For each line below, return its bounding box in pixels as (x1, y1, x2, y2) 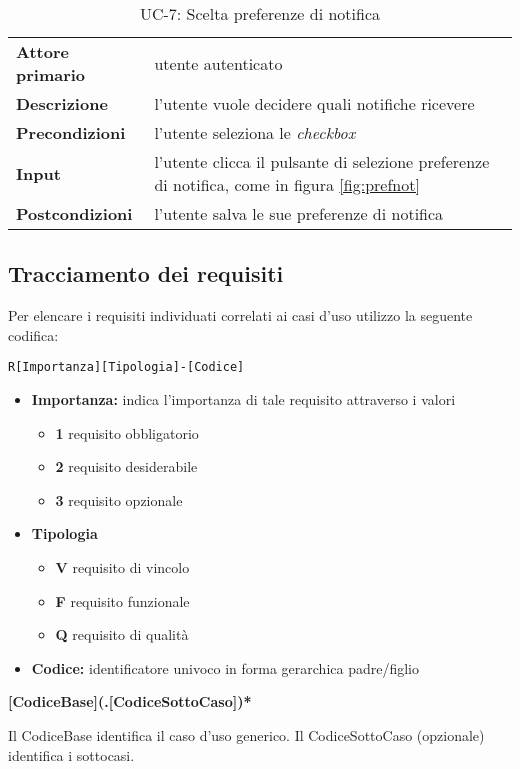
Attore (16, 40, 69, 63)
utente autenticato (154, 51, 283, 75)
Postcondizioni (16, 202, 133, 225)
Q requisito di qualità (55, 624, 189, 645)
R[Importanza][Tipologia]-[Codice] (8, 360, 245, 375)
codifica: (8, 324, 59, 345)
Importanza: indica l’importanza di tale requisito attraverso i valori (31, 389, 456, 410)
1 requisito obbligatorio (55, 422, 199, 443)
